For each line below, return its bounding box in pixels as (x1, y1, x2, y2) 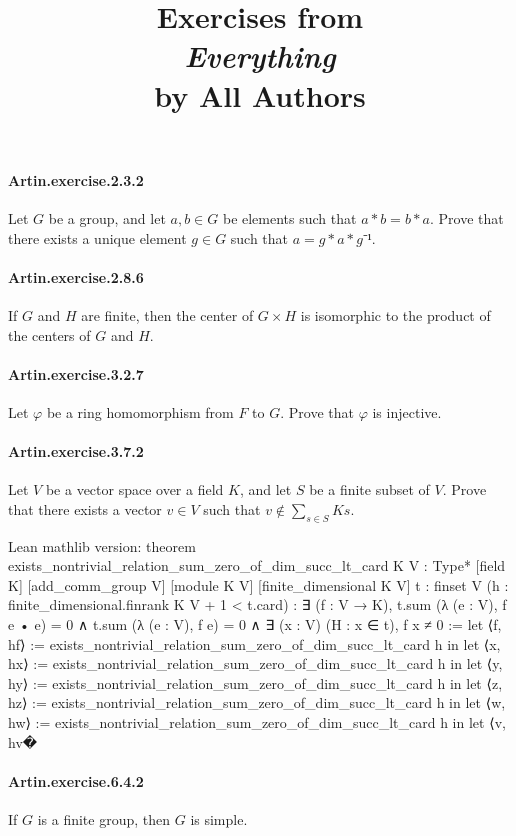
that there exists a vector (8, 498, 162, 519)
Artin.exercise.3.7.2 (8, 441, 144, 462)
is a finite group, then (37, 809, 171, 830)
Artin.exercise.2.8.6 (8, 266, 144, 287)
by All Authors (154, 74, 366, 115)
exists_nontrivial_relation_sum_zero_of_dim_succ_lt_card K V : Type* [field (8, 555, 506, 576)
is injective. (372, 401, 442, 422)
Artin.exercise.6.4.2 (8, 770, 144, 791)
